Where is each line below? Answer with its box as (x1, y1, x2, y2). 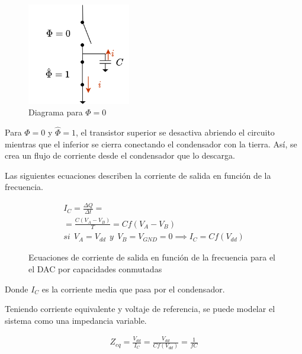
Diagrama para (28, 106, 83, 118)
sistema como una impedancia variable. (5, 314, 147, 326)
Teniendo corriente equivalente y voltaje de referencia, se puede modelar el (5, 302, 275, 315)
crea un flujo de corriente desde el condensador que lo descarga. (5, 149, 235, 162)
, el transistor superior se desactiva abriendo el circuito (76, 126, 275, 139)
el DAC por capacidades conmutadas (28, 263, 162, 275)
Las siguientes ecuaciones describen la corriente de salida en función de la (5, 169, 271, 181)
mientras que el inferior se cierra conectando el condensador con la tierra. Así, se (5, 137, 297, 150)
